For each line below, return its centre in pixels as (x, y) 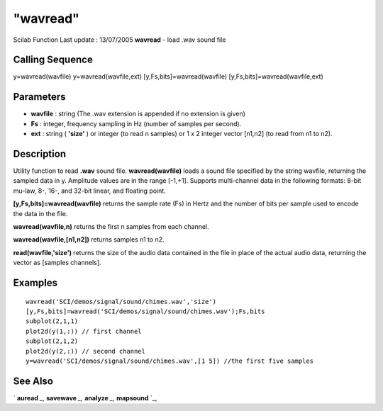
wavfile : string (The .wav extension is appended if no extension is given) (138, 114)
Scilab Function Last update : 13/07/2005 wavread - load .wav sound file (120, 40)
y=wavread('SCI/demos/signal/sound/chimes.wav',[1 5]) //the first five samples (170, 361)
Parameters (39, 97)
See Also (33, 381)
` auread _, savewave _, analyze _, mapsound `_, (85, 398)
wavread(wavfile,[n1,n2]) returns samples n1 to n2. (89, 240)
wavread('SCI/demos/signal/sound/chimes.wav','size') (121, 302)
